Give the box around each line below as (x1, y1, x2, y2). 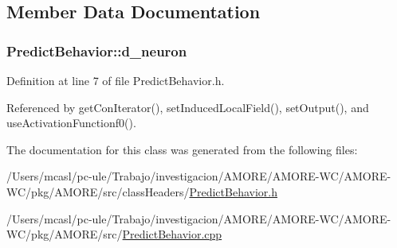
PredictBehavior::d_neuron (6, 41, 187, 60)
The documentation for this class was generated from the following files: (6, 141, 358, 157)
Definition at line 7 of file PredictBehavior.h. (6, 72, 225, 88)
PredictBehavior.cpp (122, 226, 222, 242)
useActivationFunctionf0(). (6, 114, 136, 131)
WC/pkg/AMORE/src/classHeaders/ (6, 183, 190, 200)
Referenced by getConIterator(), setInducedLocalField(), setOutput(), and (6, 99, 369, 115)
